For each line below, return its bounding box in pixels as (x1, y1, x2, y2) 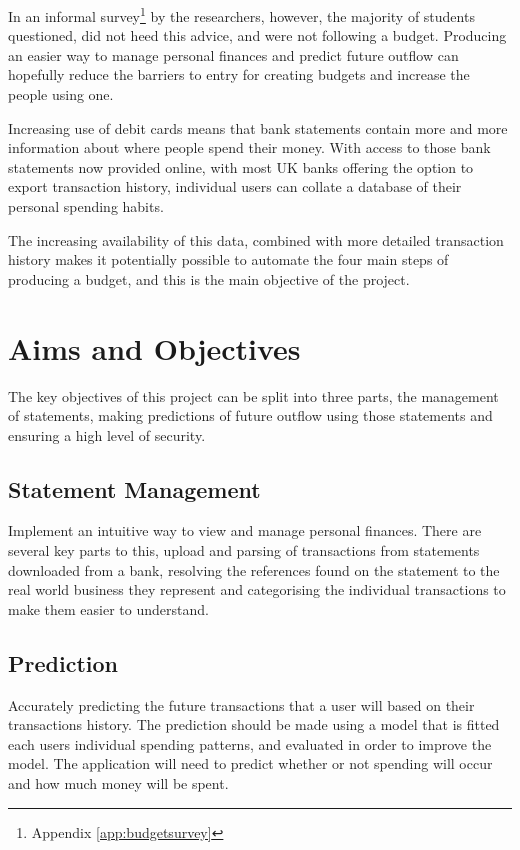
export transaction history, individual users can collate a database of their (8, 176, 462, 197)
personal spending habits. (8, 196, 164, 216)
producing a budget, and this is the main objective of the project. (8, 268, 410, 289)
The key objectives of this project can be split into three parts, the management (8, 385, 499, 406)
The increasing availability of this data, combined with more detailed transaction (8, 229, 504, 250)
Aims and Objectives (8, 327, 301, 368)
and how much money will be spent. (8, 773, 229, 794)
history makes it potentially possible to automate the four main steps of (8, 249, 449, 270)
